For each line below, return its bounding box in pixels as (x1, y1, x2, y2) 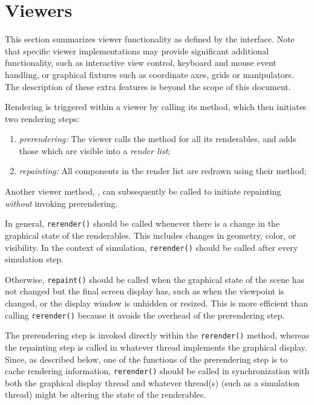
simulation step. (5, 253, 64, 265)
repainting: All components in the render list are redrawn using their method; (19, 164, 307, 177)
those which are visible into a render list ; (19, 144, 171, 157)
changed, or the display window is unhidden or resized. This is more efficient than (5, 297, 309, 309)
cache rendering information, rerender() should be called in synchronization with (5, 364, 310, 377)
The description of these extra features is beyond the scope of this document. (5, 80, 291, 92)
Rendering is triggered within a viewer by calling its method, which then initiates (5, 100, 307, 113)
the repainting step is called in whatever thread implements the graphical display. (5, 340, 307, 353)
